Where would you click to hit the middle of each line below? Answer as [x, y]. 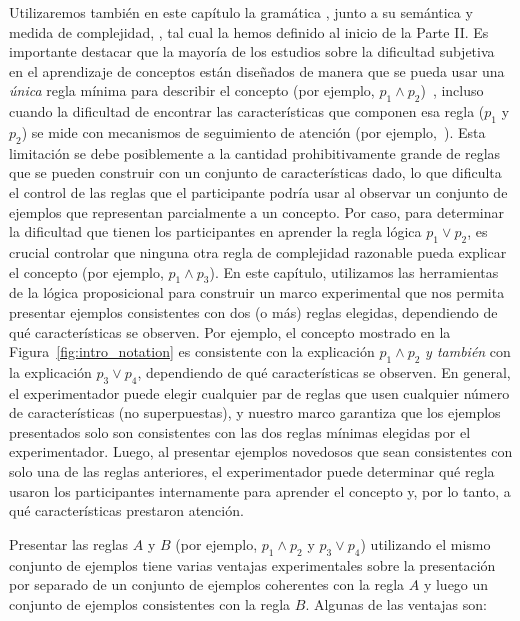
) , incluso [452, 90]
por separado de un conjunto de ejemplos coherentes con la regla [207, 584]
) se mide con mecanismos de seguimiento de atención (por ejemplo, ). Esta [253, 131]
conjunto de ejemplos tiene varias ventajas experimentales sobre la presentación [252, 564]
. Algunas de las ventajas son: [396, 603]
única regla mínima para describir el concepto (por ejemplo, [192, 90]
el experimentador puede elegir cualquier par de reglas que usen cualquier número [259, 392]
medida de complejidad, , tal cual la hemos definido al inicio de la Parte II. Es [249, 31]
